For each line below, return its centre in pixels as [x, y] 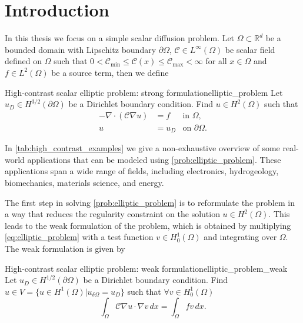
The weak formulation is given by [65, 248]
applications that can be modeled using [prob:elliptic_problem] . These [154, 159]
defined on [24, 61]
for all [216, 61]
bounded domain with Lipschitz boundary [81, 49]
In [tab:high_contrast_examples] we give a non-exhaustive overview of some [142, 148]
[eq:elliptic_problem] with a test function [79, 237]
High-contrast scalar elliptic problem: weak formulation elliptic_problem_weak [146, 268]
